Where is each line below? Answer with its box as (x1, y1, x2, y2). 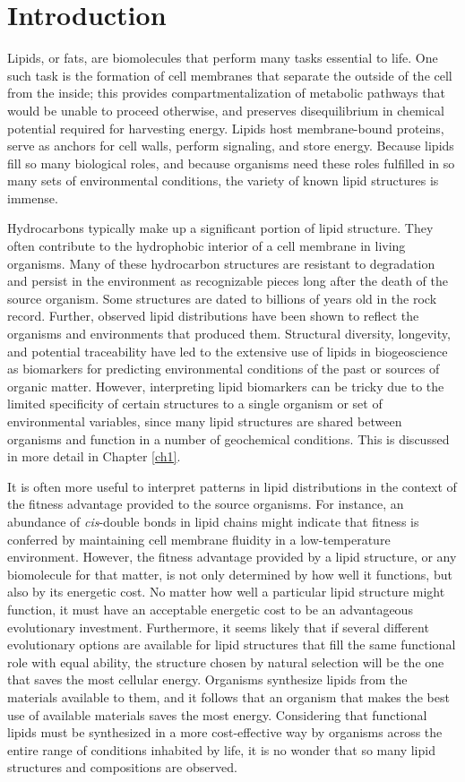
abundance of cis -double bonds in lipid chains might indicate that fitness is (7, 511, 419, 530)
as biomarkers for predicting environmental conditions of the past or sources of (7, 359, 440, 378)
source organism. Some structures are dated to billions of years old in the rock (7, 288, 437, 307)
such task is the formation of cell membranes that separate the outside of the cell (7, 65, 452, 84)
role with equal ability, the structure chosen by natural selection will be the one (7, 652, 444, 671)
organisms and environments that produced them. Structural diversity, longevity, (7, 324, 451, 343)
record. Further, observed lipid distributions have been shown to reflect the (7, 306, 419, 325)
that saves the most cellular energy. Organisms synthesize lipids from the (7, 670, 408, 689)
